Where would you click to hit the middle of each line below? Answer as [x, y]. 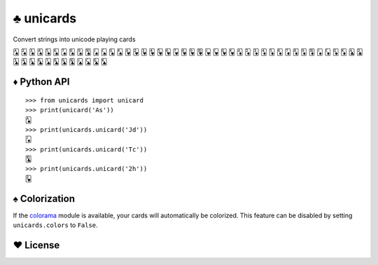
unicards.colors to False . [55, 225]
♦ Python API [41, 82]
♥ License [36, 245]
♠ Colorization [44, 199]
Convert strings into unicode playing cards [74, 39]
